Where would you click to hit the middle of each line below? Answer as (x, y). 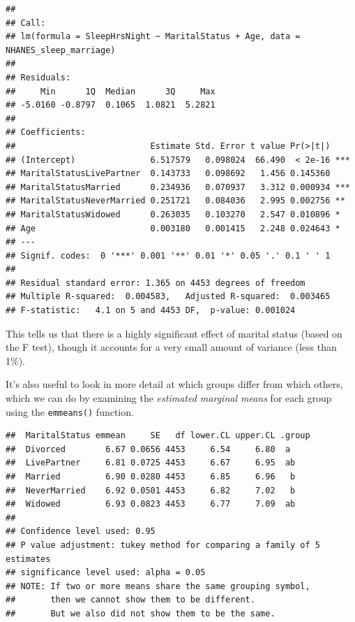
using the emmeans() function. (70, 411)
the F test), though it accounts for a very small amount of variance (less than (171, 347)
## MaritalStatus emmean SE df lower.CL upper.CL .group (158, 436)
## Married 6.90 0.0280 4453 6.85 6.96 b (151, 477)
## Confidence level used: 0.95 (81, 531)
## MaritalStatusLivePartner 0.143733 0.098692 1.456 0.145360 (168, 174)
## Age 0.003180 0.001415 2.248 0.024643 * (173, 228)
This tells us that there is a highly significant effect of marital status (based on (174, 333)
